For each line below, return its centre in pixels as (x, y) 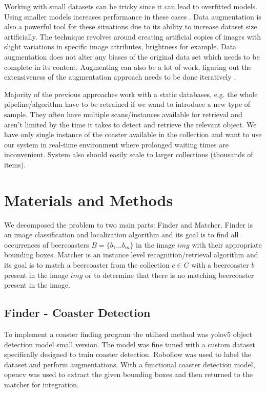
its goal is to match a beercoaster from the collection (87, 265)
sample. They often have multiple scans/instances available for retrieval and (123, 114)
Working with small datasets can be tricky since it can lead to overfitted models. (131, 6)
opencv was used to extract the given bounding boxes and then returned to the (128, 374)
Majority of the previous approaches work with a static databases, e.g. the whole (131, 94)
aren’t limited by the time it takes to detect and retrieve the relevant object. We (130, 124)
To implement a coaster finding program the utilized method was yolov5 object (128, 334)
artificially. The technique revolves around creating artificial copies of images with (132, 36)
